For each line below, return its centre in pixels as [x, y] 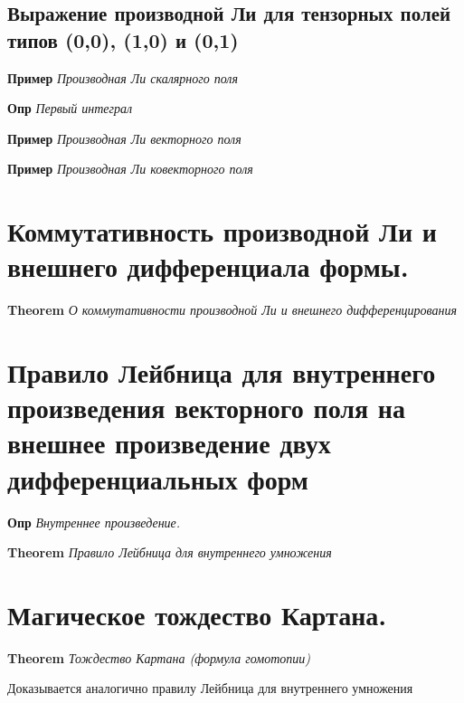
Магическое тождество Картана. [197, 614]
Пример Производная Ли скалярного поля [123, 77]
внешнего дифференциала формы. [208, 266]
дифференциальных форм [158, 478]
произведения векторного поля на [206, 408]
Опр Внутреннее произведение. [94, 522]
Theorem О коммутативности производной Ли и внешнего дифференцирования [232, 310]
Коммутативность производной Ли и [222, 231]
